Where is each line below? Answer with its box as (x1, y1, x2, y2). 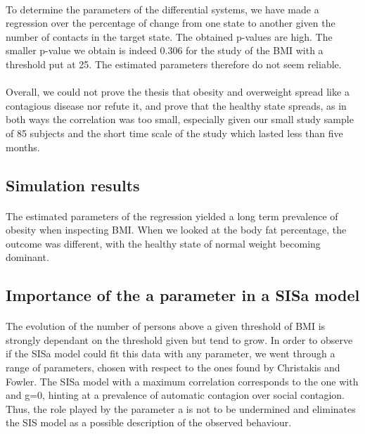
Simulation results (6, 174, 140, 196)
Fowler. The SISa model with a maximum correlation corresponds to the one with (6, 374, 359, 388)
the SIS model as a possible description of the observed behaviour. (6, 415, 292, 430)
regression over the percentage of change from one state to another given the (6, 15, 335, 30)
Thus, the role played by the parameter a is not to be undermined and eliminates (6, 401, 356, 416)
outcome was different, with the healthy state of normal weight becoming (6, 236, 321, 250)
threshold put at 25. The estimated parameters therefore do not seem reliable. (6, 56, 342, 71)
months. (6, 139, 40, 154)
